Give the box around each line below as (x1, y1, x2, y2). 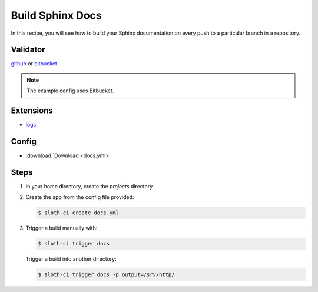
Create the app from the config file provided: (25, 194, 134, 201)
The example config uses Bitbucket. (26, 87, 114, 94)
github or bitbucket (11, 60, 57, 67)
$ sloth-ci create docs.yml (38, 210, 119, 216)
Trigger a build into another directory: (25, 255, 117, 263)
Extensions (11, 106, 53, 116)
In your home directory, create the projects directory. (25, 182, 154, 190)
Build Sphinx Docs (11, 9, 102, 22)
